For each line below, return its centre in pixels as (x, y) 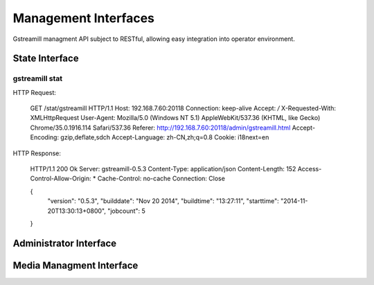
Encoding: (44, 137)
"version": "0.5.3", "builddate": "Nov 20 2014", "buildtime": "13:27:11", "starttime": (163, 201)
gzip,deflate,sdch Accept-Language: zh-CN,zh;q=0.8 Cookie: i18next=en (164, 137)
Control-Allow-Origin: (61, 179)
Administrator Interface (65, 243)
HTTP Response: (37, 153)
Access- (310, 169)
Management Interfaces (84, 18)
